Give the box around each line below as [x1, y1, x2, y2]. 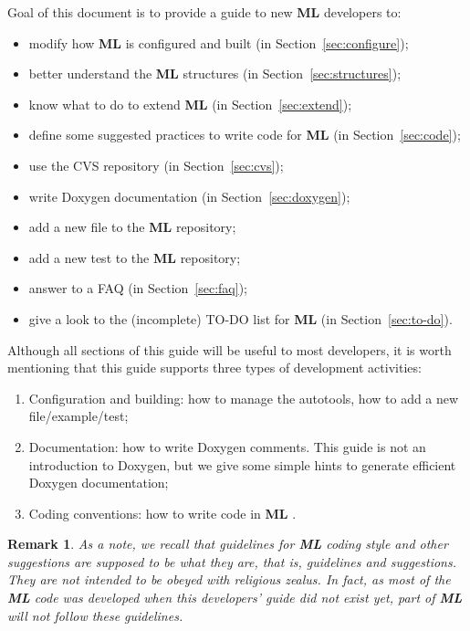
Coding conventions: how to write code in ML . [28, 503, 297, 522]
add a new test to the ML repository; [28, 247, 241, 267]
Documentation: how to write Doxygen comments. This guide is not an [28, 436, 426, 456]
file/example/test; [28, 406, 129, 426]
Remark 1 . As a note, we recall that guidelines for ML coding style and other [7, 534, 448, 553]
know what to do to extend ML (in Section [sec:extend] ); [28, 94, 352, 113]
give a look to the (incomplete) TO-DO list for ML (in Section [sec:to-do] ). [28, 309, 453, 328]
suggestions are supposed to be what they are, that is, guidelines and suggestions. [7, 552, 457, 571]
